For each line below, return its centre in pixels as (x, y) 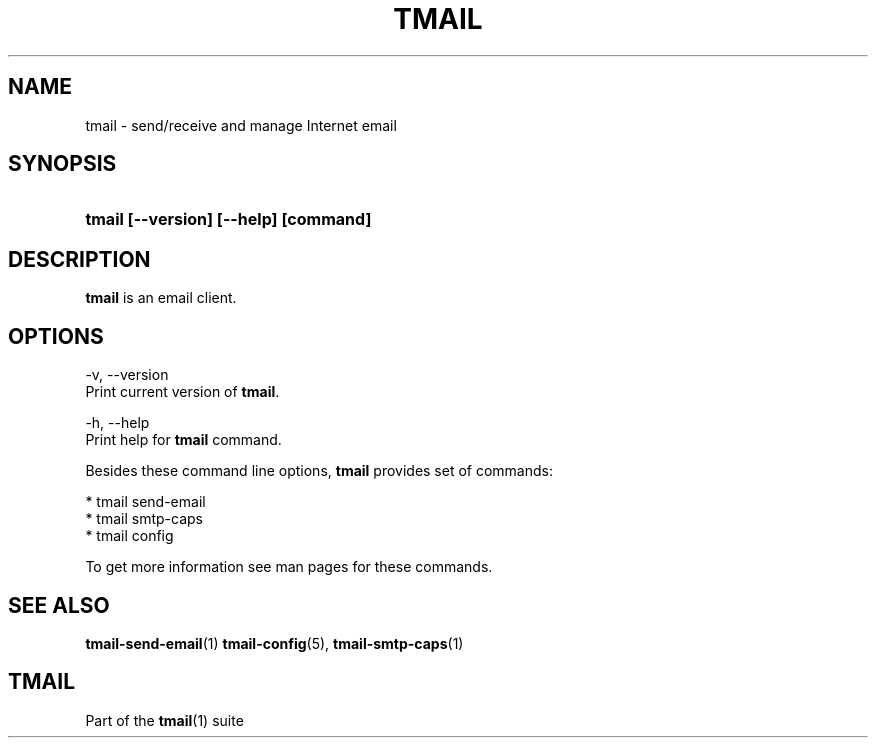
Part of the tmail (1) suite (164, 720)
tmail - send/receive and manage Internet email (241, 125)
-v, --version (127, 375)
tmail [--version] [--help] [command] (228, 219)
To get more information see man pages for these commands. (289, 567)
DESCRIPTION (79, 259)
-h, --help (117, 423)
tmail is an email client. (161, 298)
